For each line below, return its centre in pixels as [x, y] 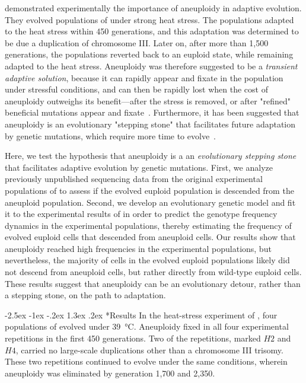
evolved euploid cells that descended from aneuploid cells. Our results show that [150, 237]
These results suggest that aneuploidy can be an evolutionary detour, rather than [153, 283]
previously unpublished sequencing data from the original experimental [134, 179]
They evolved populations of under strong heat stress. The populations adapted [149, 19]
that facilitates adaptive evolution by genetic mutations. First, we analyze [139, 167]
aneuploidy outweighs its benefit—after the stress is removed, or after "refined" [148, 100]
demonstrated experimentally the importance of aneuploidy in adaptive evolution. [153, 8]
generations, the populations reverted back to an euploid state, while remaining [149, 54]
